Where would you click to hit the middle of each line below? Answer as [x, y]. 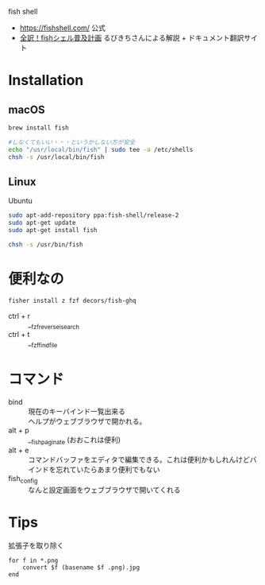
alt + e [19, 450]
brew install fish [38, 128]
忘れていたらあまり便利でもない [108, 469]
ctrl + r [19, 316]
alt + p [19, 430]
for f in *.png [33, 560]
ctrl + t [19, 335]
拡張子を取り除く [36, 545]
